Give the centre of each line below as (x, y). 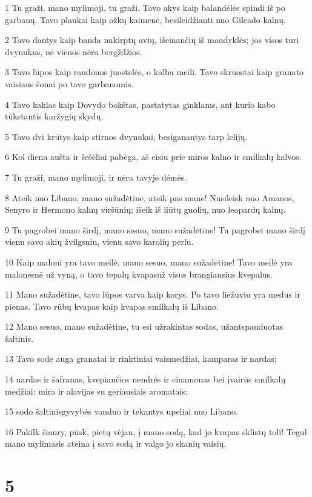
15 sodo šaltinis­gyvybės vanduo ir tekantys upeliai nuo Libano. (121, 411)
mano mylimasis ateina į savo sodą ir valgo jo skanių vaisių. (116, 443)
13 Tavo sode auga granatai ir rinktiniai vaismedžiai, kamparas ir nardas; (141, 359)
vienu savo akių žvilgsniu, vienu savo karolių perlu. (99, 242)
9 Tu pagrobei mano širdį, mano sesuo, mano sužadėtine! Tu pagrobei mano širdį (155, 229)
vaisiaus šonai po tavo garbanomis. (69, 83)
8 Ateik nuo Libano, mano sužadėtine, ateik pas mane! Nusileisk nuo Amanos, (150, 197)
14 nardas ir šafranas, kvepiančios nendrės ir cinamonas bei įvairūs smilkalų (145, 379)
